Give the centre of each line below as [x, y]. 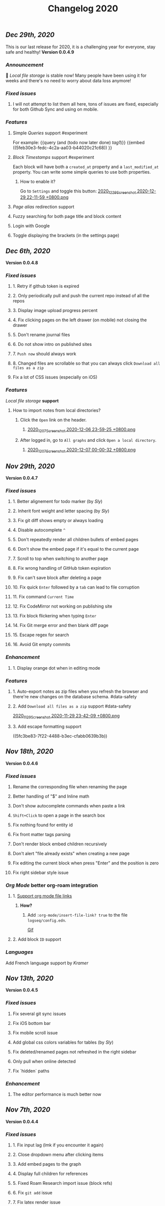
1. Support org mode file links [42, 896]
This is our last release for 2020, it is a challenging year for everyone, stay [81, 47]
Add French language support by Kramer [47, 963]
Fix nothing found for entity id [43, 825]
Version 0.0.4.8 [22, 263]
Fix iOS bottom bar [32, 1023]
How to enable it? [38, 181]
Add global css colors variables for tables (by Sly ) [63, 1042]
